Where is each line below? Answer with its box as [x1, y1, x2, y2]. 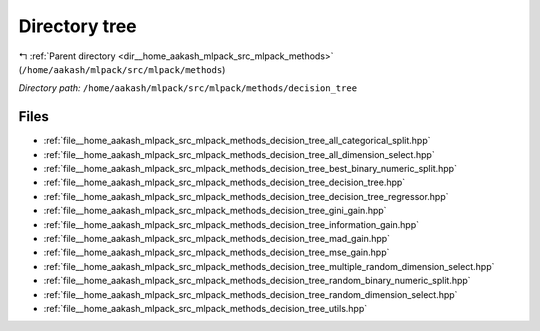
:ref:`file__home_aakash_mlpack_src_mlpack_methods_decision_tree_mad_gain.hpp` [43, 232, 390, 244]
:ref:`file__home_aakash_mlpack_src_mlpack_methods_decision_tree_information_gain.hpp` [43, 218, 420, 230]
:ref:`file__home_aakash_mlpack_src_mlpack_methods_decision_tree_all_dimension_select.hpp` [43, 148, 435, 160]
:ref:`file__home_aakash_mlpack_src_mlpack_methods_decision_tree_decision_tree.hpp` [43, 176, 406, 189]
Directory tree [18, 15, 137, 37]
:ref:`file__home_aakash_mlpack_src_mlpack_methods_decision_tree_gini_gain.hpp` [43, 205, 387, 217]
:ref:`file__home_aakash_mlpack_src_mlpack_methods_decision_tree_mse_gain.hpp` [43, 246, 390, 259]
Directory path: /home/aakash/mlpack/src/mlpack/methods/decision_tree [18, 82, 358, 94]
